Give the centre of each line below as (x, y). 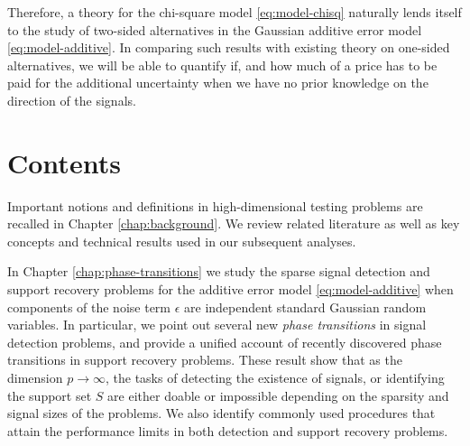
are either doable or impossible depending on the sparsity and (278, 395)
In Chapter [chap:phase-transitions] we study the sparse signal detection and (219, 271)
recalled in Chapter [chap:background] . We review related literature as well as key (234, 223)
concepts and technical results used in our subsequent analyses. (182, 241)
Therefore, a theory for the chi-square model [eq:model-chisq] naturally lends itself (235, 12)
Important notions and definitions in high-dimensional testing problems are (215, 205)
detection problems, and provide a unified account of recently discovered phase (225, 342)
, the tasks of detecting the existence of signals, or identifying (275, 378)
